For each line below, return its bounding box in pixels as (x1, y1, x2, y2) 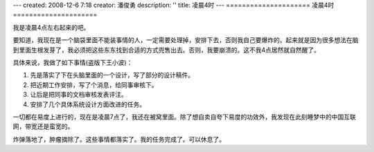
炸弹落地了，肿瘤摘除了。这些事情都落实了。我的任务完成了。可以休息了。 (12, 135, 225, 143)
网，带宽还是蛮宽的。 (12, 122, 74, 131)
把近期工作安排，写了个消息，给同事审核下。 (30, 80, 158, 89)
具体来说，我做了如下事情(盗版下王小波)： (12, 58, 133, 66)
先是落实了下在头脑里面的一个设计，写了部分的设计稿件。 (30, 71, 194, 79)
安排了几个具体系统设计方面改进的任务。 (30, 100, 145, 108)
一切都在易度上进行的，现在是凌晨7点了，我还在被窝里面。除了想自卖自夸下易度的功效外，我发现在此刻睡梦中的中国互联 (12, 113, 356, 121)
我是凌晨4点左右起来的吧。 (12, 23, 90, 31)
